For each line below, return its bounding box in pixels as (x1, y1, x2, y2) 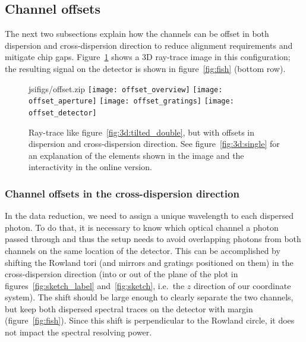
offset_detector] (29, 108, 97, 117)
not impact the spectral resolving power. (5, 326, 152, 338)
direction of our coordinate (193, 279, 291, 291)
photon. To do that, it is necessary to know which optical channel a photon (5, 221, 279, 233)
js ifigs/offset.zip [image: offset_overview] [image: (29, 82, 223, 95)
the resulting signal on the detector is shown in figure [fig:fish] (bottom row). (5, 62, 286, 74)
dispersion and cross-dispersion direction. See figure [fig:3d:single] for (29, 137, 280, 150)
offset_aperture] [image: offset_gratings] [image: (29, 97, 234, 106)
